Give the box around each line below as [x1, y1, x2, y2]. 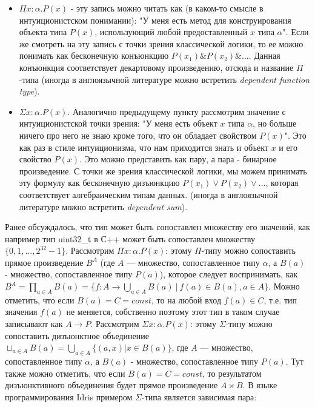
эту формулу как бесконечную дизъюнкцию [19, 176, 180, 189]
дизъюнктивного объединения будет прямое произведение [5, 379, 218, 391]
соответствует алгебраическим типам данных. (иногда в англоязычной [19, 188, 278, 200]
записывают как [5, 317, 63, 330]
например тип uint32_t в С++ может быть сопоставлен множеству [5, 232, 255, 245]
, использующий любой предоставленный [94, 25, 248, 38]
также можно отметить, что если [5, 366, 125, 379]
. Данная [248, 49, 280, 62]
